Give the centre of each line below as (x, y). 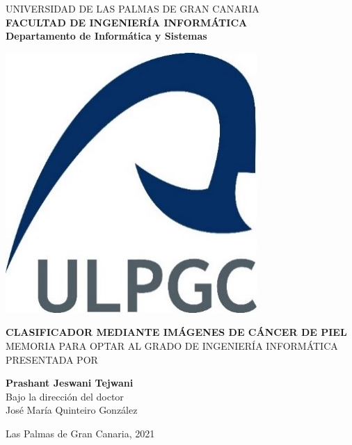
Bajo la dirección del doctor (65, 396)
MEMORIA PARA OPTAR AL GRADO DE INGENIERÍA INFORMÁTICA (172, 345)
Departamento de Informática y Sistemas (106, 36)
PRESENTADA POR (52, 359)
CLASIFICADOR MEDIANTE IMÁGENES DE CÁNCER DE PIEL (176, 332)
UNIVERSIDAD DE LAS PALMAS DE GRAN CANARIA (133, 8)
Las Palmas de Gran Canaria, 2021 (80, 433)
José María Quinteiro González (72, 410)
